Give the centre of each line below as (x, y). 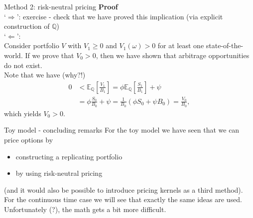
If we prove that (50, 55)
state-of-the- (225, 45)
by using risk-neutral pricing (59, 173)
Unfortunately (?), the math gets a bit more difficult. (85, 209)
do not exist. (23, 65)
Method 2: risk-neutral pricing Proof (61, 6)
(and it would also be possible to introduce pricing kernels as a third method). (124, 189)
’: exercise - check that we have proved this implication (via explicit (120, 16)
